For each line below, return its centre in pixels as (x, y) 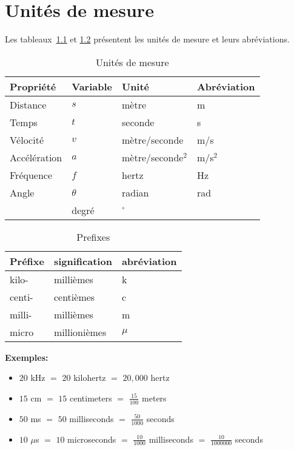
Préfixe (27, 261)
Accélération (36, 157)
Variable (92, 86)
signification (83, 261)
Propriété (33, 86)
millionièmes (80, 332)
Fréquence (31, 175)
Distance (28, 104)
